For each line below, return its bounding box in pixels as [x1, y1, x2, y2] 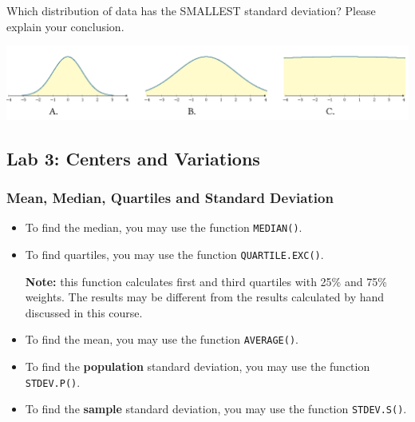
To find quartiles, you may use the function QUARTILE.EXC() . [25, 245, 324, 262]
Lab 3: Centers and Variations [6, 145, 260, 170]
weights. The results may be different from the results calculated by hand [25, 289, 385, 305]
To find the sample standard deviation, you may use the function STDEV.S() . [25, 400, 407, 417]
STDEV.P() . [25, 373, 81, 390]
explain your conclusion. [6, 18, 125, 34]
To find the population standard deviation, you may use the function [25, 358, 370, 375]
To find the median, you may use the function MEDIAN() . [25, 219, 302, 236]
